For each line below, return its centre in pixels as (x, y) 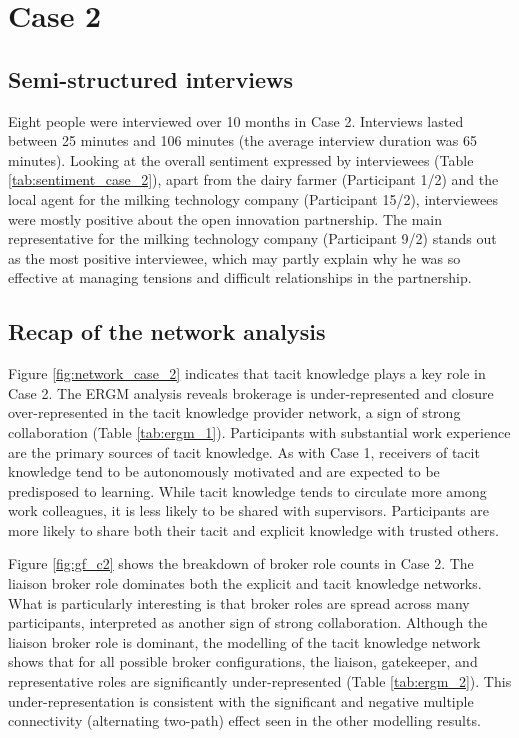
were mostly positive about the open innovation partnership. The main (225, 218)
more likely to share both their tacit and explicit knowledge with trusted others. (253, 529)
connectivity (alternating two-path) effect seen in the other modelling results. (244, 720)
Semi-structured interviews (151, 78)
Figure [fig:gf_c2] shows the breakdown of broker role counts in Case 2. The (241, 563)
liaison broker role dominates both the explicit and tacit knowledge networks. (245, 583)
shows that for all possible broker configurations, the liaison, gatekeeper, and (243, 661)
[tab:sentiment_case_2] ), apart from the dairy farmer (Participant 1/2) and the (253, 179)
